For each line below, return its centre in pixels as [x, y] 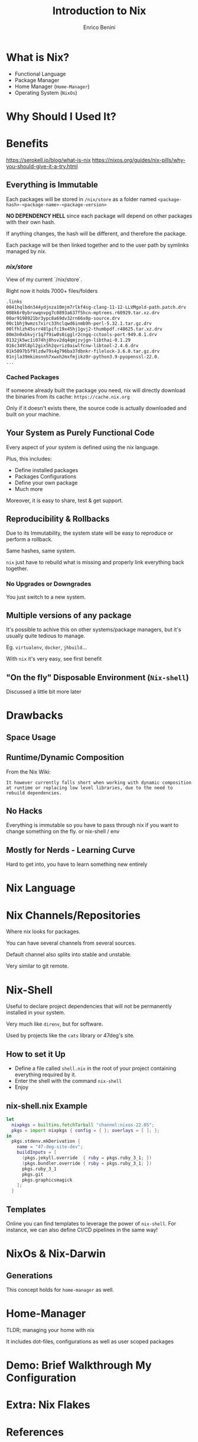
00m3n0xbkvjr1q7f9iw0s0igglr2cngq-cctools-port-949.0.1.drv [82, 335]
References [35, 1432]
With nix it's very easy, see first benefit [54, 659]
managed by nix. [26, 251]
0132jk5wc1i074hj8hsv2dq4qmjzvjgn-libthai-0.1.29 [69, 340]
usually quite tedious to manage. [46, 636]
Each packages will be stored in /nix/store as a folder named [81, 199]
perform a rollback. [30, 539]
